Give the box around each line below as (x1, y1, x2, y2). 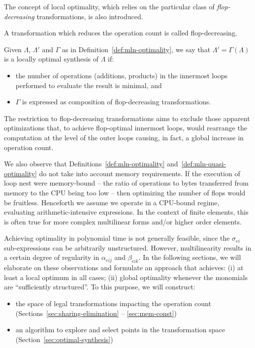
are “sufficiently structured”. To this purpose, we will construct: (4, 282, 195, 292)
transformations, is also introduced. (36, 11, 143, 21)
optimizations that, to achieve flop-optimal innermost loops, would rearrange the (4, 123, 247, 133)
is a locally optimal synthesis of (4, 54, 99, 64)
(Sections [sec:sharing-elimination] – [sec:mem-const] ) (15, 308, 177, 318)
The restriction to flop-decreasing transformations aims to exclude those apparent (4, 113, 250, 123)
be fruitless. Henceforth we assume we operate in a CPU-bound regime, (4, 197, 220, 207)
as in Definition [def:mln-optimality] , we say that (62, 44, 211, 54)
